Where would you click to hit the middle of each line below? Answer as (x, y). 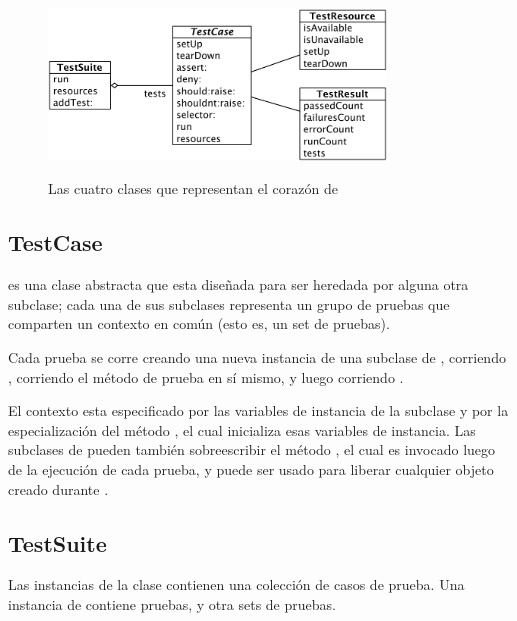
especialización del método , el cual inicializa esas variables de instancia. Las (242, 429)
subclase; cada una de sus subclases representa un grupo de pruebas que (229, 303)
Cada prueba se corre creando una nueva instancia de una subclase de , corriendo (257, 357)
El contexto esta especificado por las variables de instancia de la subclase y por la (258, 410)
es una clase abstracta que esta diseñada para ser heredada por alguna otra (238, 284)
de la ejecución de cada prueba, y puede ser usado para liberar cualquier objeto (251, 469)
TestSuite (57, 542)
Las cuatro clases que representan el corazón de (193, 188)
